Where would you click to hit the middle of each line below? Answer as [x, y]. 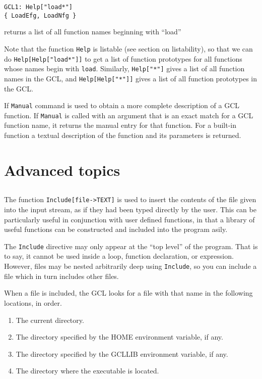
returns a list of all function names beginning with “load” [93, 32]
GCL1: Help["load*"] [39, 7]
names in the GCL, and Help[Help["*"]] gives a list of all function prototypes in [130, 78]
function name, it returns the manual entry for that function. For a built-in [120, 125]
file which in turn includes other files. [61, 276]
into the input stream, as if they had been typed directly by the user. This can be [130, 209]
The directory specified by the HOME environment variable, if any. [119, 337]
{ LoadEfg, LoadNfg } [40, 15]
